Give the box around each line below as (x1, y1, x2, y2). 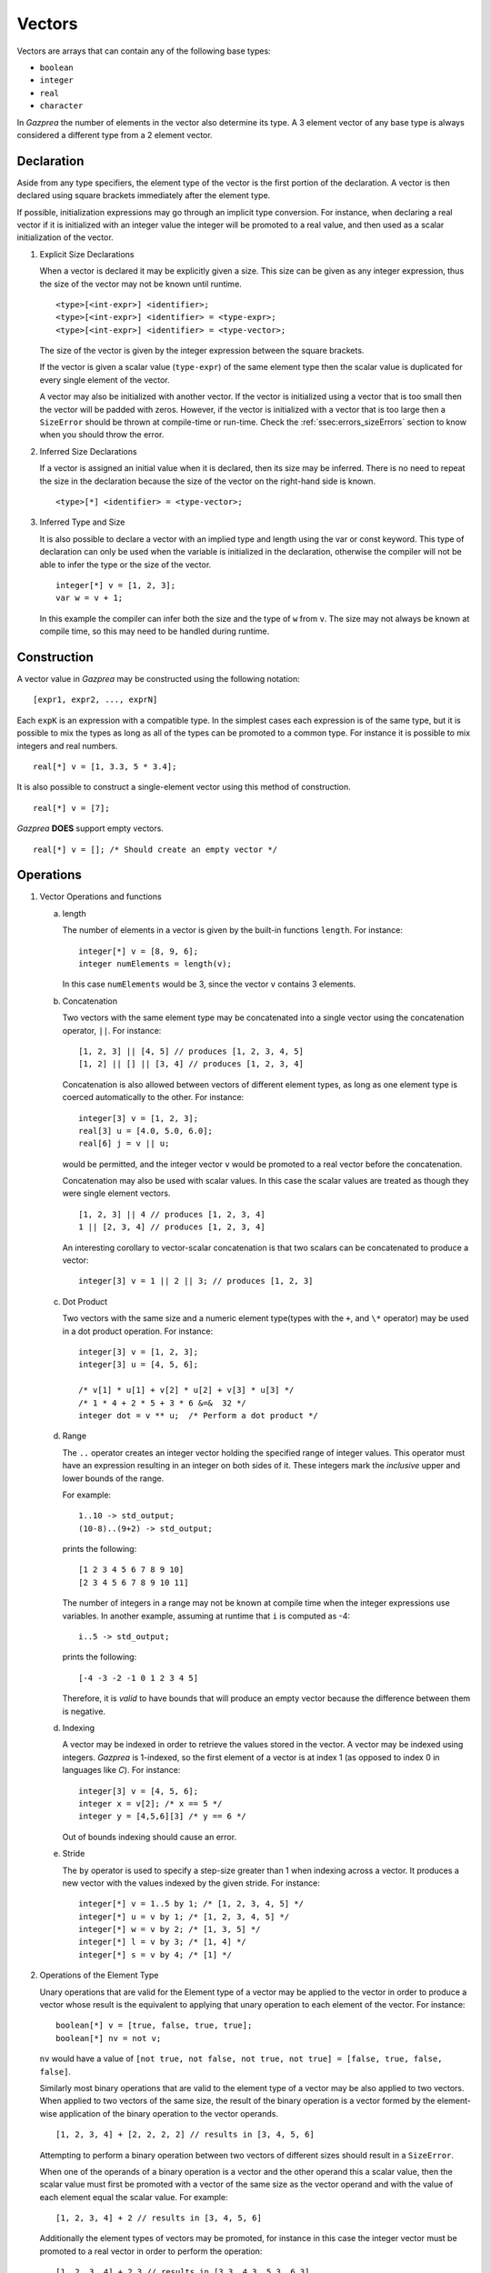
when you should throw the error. (39, 429, 165, 440)
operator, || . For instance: (62, 1025, 162, 1036)
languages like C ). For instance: (62, 1765, 181, 1776)
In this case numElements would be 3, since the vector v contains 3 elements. (62, 978, 356, 990)
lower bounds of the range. (62, 1473, 165, 1484)
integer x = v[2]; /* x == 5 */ (78, 1798, 223, 1808)
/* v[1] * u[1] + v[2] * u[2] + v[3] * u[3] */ (78, 1385, 295, 1396)
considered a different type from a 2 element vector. (16, 129, 213, 140)
